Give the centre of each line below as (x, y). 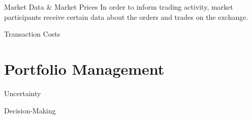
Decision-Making (30, 110)
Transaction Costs (32, 34)
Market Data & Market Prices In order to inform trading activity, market (119, 7)
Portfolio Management (84, 68)
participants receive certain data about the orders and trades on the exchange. (126, 17)
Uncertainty (23, 93)
